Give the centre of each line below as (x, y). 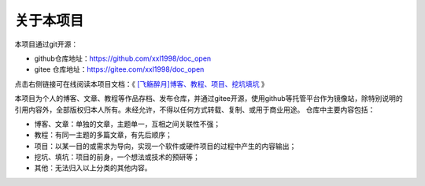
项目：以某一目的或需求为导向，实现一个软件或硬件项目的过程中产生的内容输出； (165, 146)
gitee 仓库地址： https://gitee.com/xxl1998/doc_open (119, 69)
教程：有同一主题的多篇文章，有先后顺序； (103, 135)
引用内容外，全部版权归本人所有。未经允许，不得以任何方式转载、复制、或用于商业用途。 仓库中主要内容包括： (195, 110)
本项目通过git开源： (46, 44)
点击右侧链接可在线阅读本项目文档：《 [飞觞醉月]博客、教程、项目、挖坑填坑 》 (142, 84)
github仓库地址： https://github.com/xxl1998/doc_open (123, 58)
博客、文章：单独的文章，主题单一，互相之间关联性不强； (127, 124)
